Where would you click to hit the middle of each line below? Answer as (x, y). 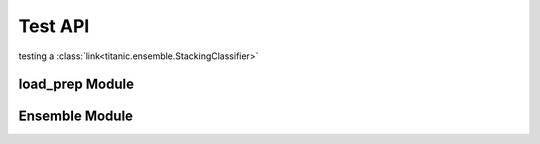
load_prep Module (76, 84)
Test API (54, 26)
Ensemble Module (76, 116)
